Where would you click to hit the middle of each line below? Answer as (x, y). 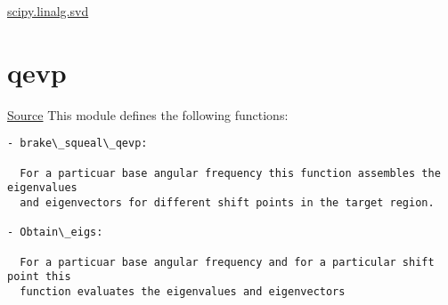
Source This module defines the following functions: (148, 114)
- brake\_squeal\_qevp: (77, 144)
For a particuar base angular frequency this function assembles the (230, 173)
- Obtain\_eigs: (55, 233)
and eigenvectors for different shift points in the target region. (227, 202)
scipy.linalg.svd (48, 11)
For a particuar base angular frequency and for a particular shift (227, 262)
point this (39, 277)
